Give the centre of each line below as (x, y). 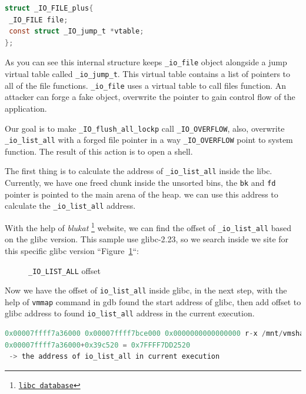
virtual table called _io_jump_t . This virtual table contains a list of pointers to (148, 74)
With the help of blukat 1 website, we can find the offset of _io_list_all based (148, 227)
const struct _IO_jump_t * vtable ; (76, 31)
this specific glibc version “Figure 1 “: (72, 250)
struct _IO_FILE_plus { (49, 8)
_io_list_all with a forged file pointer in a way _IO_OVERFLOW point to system (149, 140)
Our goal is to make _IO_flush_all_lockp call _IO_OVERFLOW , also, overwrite (145, 128)
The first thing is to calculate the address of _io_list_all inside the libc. (139, 171)
